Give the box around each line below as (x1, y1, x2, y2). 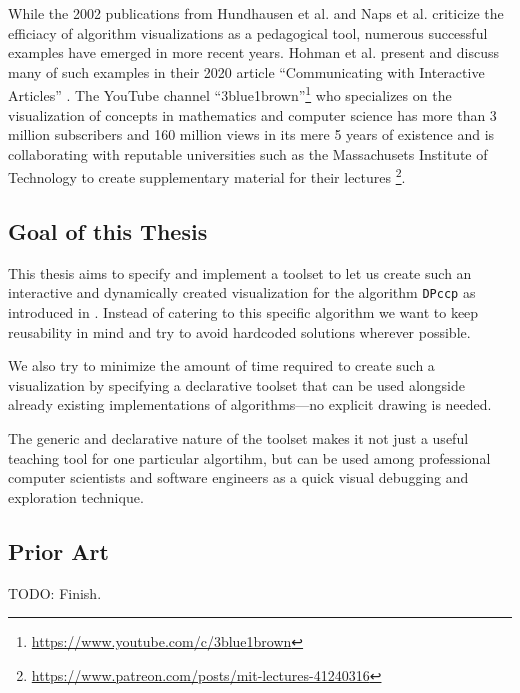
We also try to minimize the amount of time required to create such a (8, 355, 435, 376)
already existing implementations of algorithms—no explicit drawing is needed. (8, 394, 492, 415)
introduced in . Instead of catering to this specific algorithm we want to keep (8, 302, 479, 323)
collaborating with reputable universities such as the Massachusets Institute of (8, 143, 488, 164)
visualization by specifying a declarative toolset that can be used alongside (8, 374, 465, 395)
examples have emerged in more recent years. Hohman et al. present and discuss (8, 42, 499, 63)
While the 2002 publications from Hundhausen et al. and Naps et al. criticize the (8, 3, 504, 23)
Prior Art (8, 535, 109, 566)
